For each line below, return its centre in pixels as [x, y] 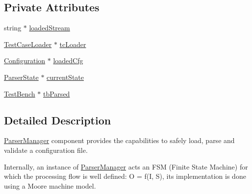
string [13, 28]
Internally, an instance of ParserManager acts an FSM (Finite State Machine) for [126, 166]
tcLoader [73, 44]
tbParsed [57, 93]
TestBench [20, 93]
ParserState [21, 77]
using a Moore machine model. [50, 185]
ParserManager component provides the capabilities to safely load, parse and [119, 140]
